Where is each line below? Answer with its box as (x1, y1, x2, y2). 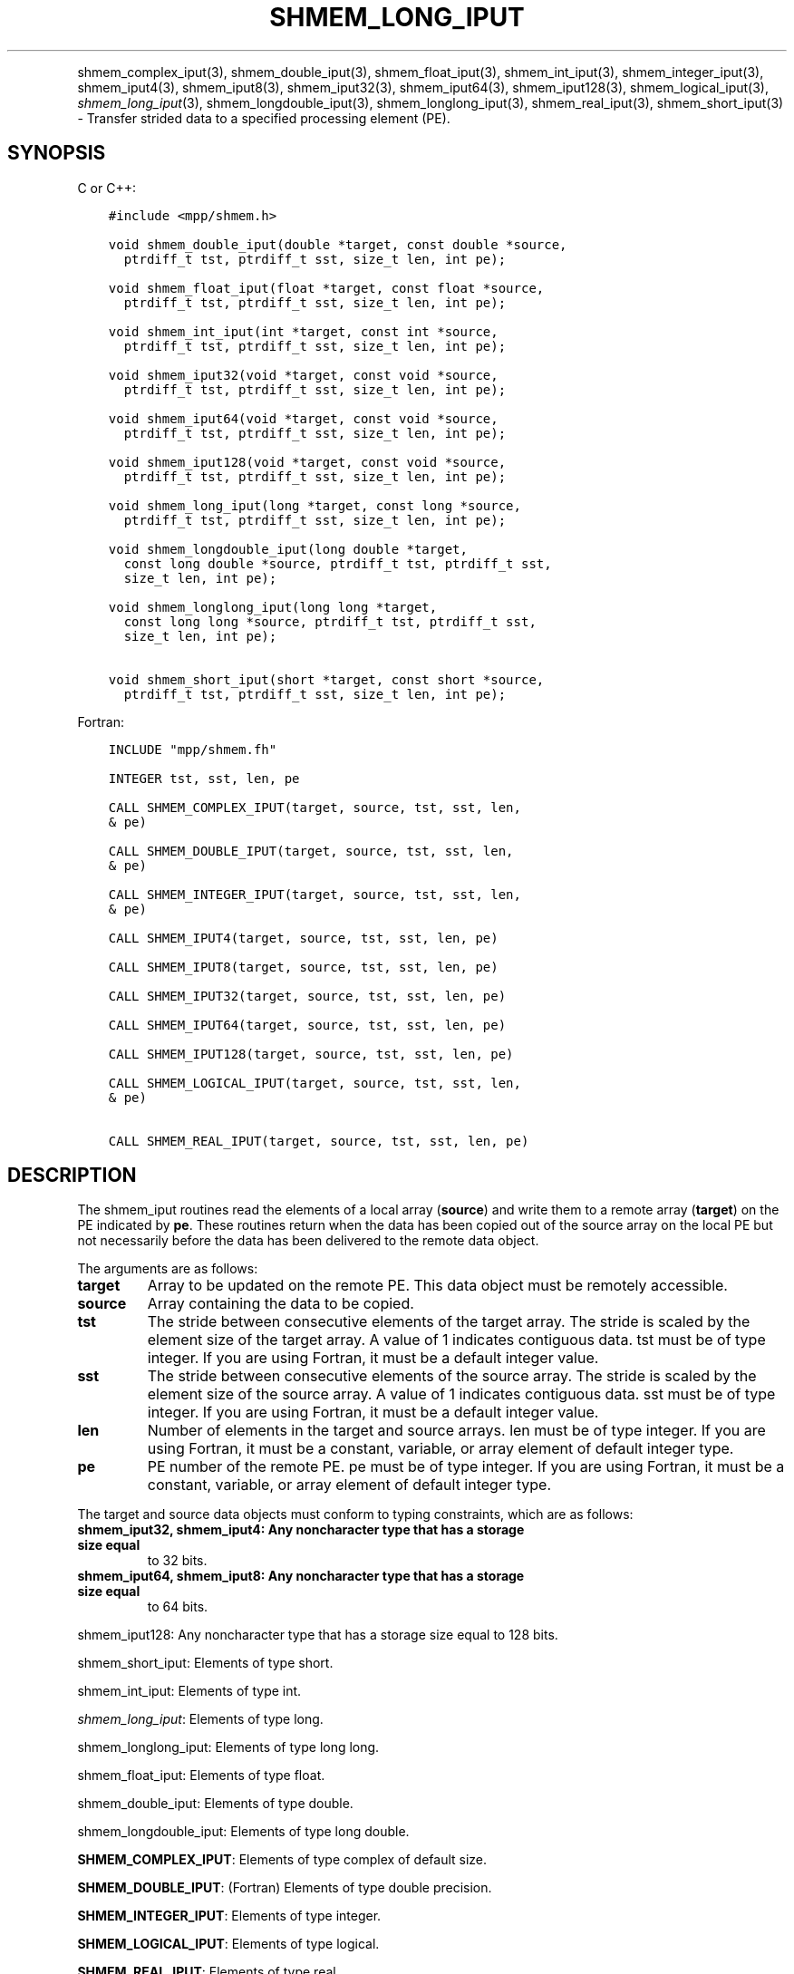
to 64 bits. (147, 1599, 208, 1615)
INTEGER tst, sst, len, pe (108, 770, 300, 786)
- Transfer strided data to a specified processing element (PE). (77, 110, 450, 126)
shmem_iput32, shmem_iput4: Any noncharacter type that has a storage (77, 1522, 525, 1538)
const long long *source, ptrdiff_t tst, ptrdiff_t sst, (123, 614, 537, 629)
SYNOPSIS (7, 141, 106, 165)
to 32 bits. (147, 1553, 208, 1569)
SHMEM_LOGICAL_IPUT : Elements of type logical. (77, 1936, 380, 1952)
